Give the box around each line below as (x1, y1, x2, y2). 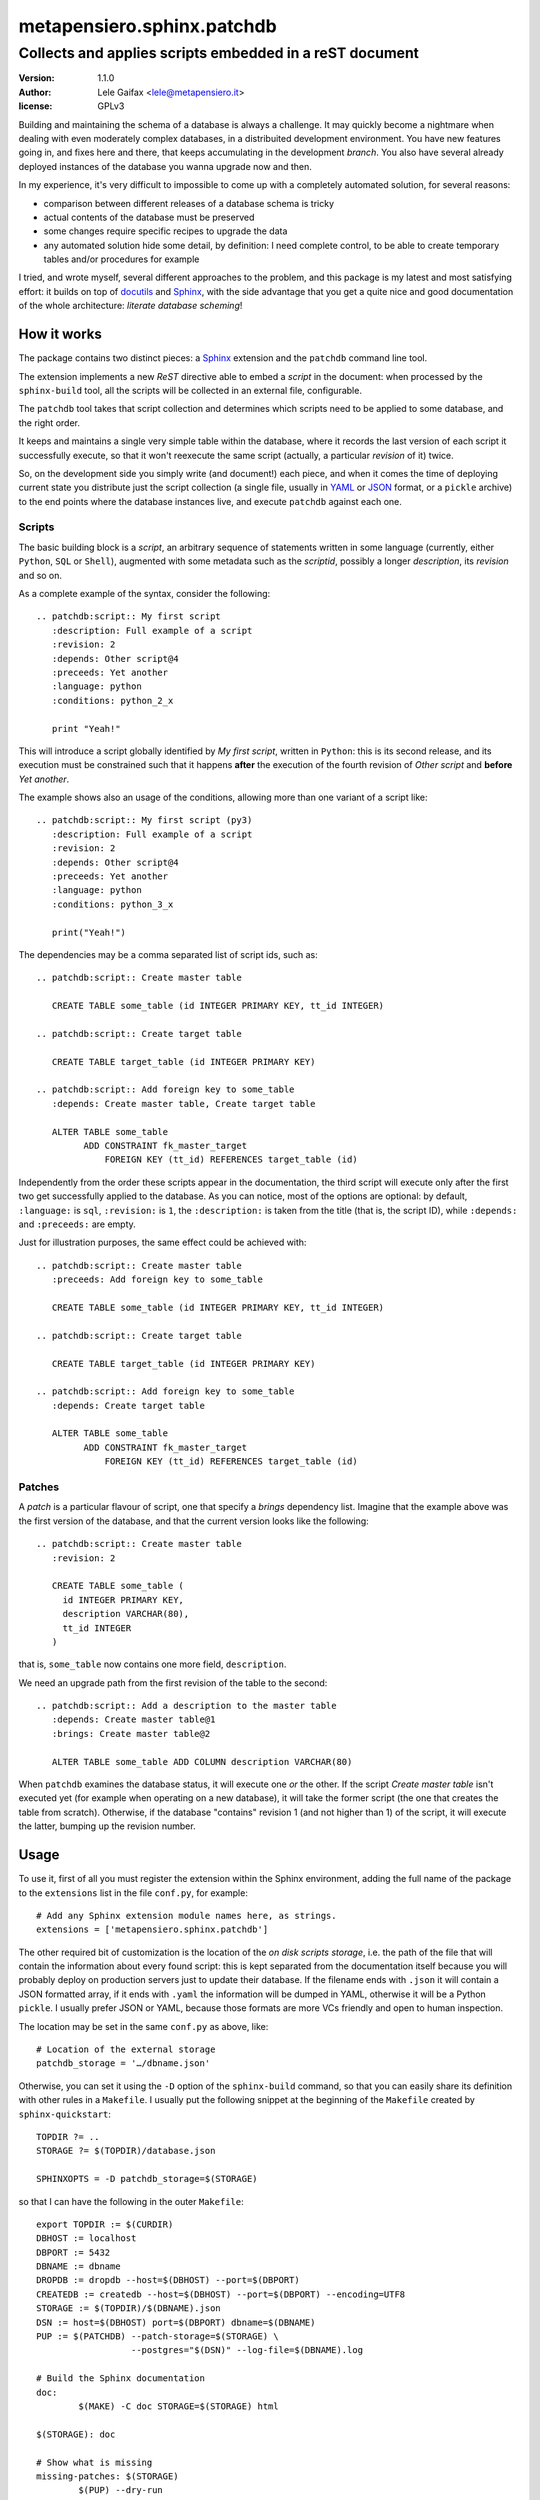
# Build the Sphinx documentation (36, 2373, 205, 2384)
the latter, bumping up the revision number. (18, 1820, 196, 1832)
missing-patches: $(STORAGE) (36, 2470, 179, 2482)
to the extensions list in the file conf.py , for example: (18, 1886, 249, 1899)
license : (18, 100, 53, 112)
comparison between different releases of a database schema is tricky (43, 197, 335, 209)
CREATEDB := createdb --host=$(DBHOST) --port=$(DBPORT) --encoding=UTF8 (36, 2288, 406, 2300)
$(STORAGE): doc (36, 2428, 116, 2440)
